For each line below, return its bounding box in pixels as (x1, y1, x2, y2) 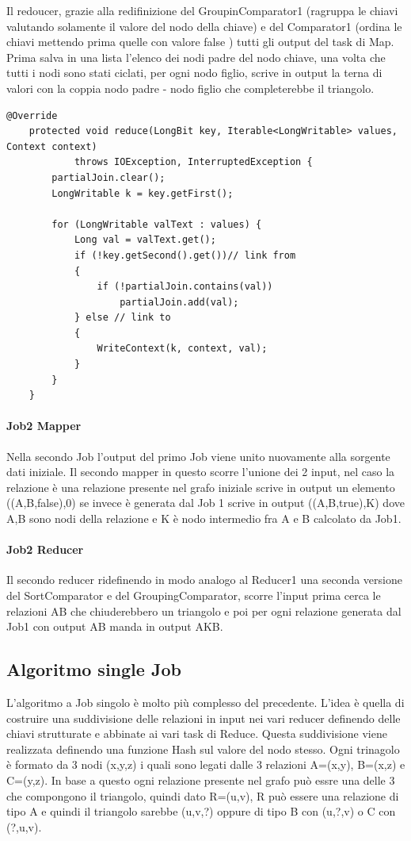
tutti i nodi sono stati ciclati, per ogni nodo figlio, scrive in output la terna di (6, 64, 382, 81)
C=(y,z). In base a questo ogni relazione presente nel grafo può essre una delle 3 (6, 771, 395, 788)
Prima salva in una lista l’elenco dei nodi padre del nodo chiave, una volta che (6, 48, 386, 65)
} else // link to (74, 312, 171, 324)
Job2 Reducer (6, 541, 84, 558)
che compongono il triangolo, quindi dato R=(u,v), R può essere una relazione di (6, 787, 399, 804)
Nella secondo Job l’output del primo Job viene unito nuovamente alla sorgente (6, 447, 390, 464)
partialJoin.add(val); (120, 296, 239, 308)
